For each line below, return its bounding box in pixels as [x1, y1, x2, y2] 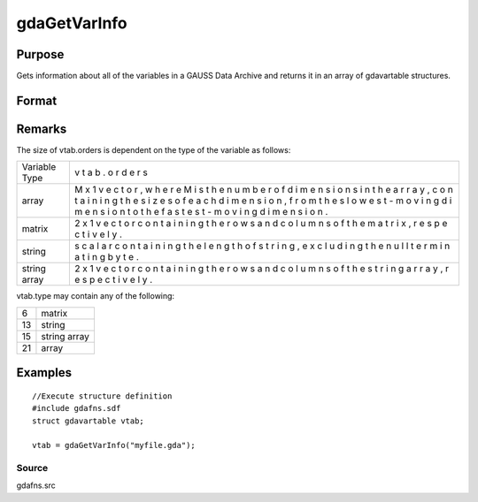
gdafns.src [16, 480, 57, 491]
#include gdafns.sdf [32, 403, 121, 414]
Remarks [16, 121, 67, 136]
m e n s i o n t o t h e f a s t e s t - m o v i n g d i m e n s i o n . [73, 206, 328, 218]
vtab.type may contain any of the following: [16, 291, 175, 301]
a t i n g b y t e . [73, 251, 139, 263]
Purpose [16, 47, 65, 62]
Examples [16, 365, 73, 380]
